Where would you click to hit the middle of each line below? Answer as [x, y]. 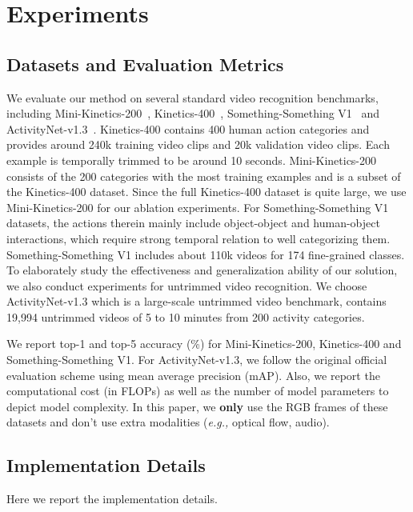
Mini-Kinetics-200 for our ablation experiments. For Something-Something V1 [198, 207]
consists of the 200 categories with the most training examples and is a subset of [204, 176]
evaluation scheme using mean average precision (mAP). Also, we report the [193, 375]
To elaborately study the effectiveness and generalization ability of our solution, [202, 270]
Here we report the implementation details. [112, 499]
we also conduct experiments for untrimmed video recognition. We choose [187, 285]
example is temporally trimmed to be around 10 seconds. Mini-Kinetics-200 [192, 160]
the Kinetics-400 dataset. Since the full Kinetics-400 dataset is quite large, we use [206, 192]
